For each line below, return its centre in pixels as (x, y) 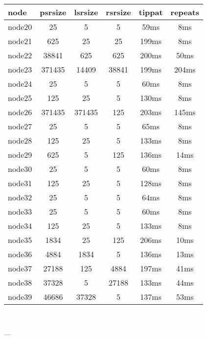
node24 (20, 84)
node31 (20, 183)
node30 (20, 169)
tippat (151, 12)
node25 (20, 98)
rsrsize (118, 12)
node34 (20, 226)
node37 (20, 268)
